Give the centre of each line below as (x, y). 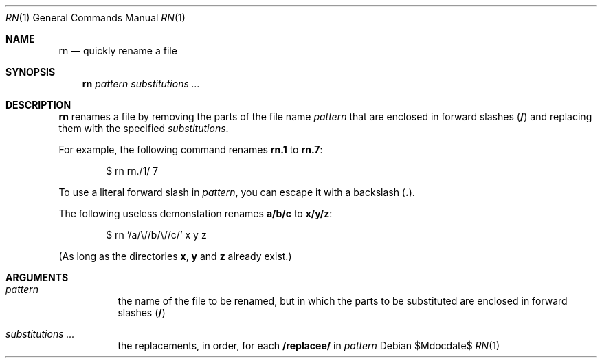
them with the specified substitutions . (144, 128)
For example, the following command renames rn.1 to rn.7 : (191, 150)
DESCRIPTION (38, 105)
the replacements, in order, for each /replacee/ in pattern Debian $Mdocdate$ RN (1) (309, 345)
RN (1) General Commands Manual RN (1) (96, 18)
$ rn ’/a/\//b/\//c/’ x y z (156, 235)
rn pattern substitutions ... (141, 84)
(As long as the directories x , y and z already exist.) (175, 256)
